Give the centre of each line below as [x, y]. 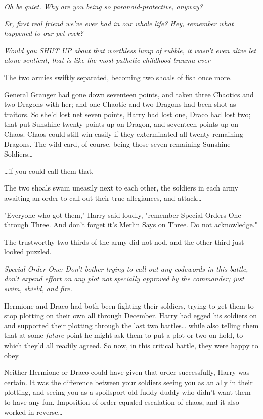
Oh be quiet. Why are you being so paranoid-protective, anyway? [103, 6]
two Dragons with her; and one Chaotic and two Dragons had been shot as [120, 104]
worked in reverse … [33, 412]
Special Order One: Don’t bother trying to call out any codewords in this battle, [126, 268]
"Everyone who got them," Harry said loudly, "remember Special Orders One [123, 215]
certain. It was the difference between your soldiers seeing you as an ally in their [128, 382]
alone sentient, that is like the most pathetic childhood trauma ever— [111, 60]
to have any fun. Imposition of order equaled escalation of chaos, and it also [122, 402]
